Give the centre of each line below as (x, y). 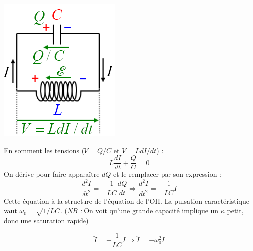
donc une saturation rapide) (46, 220)
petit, (235, 210)
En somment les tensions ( (44, 150)
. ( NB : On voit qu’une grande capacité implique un (139, 210)
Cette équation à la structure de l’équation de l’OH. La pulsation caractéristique (126, 201)
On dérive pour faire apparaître (52, 174)
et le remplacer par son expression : (168, 174)
